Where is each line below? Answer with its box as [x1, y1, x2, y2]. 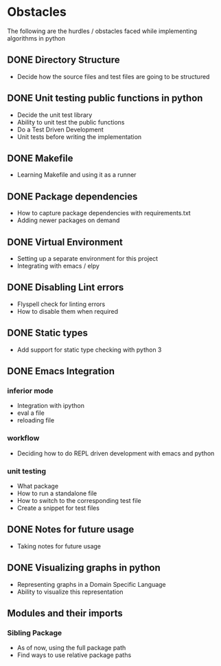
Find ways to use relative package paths [16, 651, 132, 659]
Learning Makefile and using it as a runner [16, 171, 137, 179]
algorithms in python [7, 34, 65, 42]
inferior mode [7, 386, 54, 396]
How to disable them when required [16, 307, 119, 315]
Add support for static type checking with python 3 [16, 345, 162, 354]
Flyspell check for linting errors [16, 300, 106, 308]
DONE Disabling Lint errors [7, 281, 124, 293]
